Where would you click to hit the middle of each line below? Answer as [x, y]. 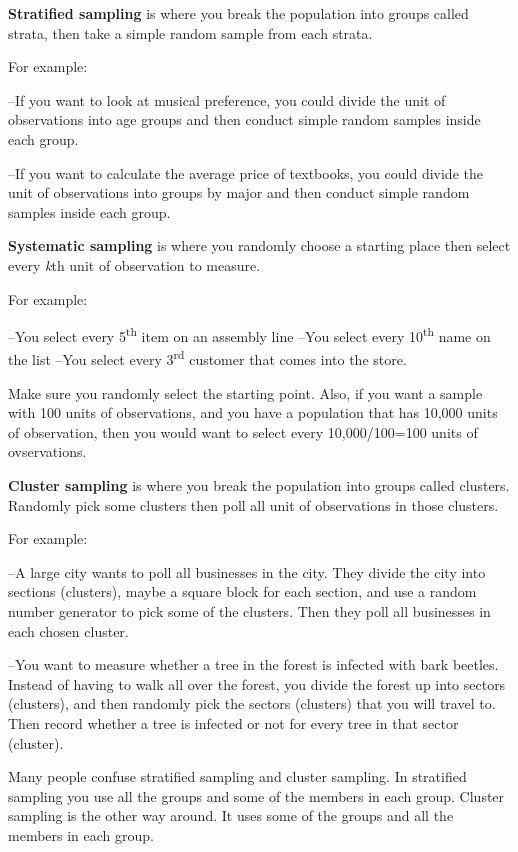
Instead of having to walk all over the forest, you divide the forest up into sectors [257, 683]
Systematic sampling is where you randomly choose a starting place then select [259, 245]
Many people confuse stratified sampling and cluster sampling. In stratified [237, 776]
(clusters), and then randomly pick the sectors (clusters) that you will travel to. [252, 703]
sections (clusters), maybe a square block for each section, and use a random [242, 591]
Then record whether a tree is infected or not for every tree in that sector [233, 722]
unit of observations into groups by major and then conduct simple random [239, 192]
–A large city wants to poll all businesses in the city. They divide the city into [247, 571]
